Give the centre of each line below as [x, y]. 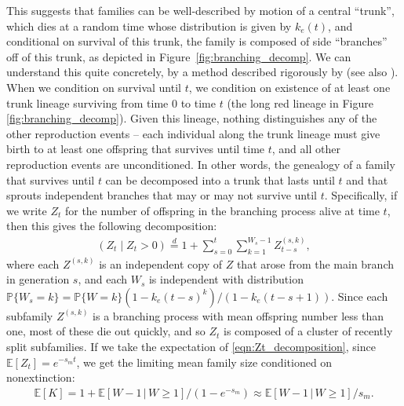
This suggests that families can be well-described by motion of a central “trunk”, [200, 10]
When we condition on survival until [94, 87]
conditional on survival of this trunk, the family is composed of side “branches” [197, 41]
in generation [38, 279]
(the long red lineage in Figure [300, 102]
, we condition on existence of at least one [289, 87]
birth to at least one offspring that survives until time [136, 149]
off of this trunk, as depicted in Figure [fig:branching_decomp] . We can [179, 56]
